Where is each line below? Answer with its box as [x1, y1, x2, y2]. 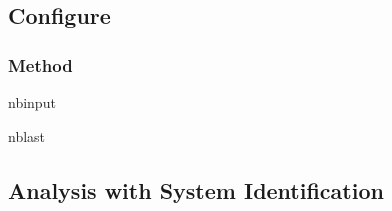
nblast [8, 125, 46, 146]
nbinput [8, 92, 56, 112]
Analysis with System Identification [8, 174, 384, 205]
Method [8, 52, 73, 77]
